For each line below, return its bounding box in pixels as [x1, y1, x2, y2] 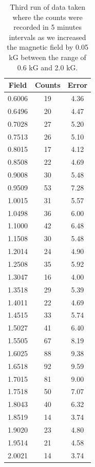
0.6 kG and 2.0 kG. [17, 62, 78, 72]
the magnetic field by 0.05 [7, 42, 88, 52]
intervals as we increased [9, 31, 86, 42]
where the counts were [12, 11, 83, 22]
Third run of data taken [10, 2, 85, 12]
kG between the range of [9, 51, 86, 62]
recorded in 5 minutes [13, 22, 82, 32]
